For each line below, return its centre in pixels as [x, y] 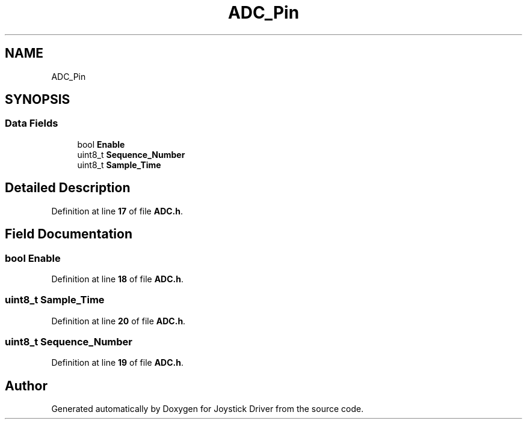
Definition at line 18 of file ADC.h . [118, 279]
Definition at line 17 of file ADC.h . [117, 211]
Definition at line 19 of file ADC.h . [118, 363]
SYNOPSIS [38, 100]
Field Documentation [69, 234]
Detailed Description [68, 188]
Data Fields [32, 123]
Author [26, 386]
